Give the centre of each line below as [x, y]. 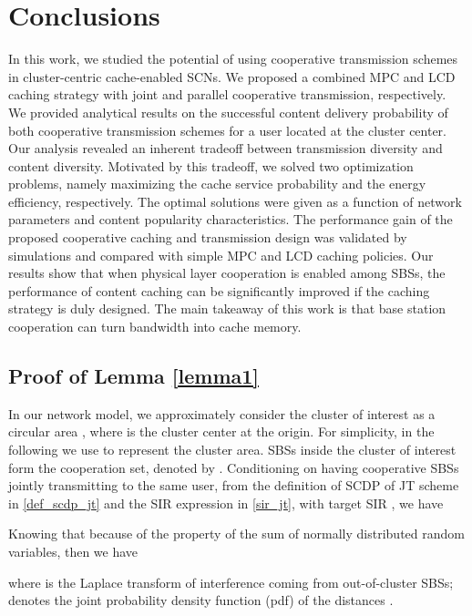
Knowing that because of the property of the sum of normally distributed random [236, 534]
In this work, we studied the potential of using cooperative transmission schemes [233, 59]
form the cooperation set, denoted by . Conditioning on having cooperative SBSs [234, 467]
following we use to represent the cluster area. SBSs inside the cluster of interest [232, 450]
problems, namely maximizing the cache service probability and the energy [217, 184]
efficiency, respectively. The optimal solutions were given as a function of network [235, 201]
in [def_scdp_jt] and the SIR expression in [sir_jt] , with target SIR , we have [226, 503]
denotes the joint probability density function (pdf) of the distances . [201, 600]
